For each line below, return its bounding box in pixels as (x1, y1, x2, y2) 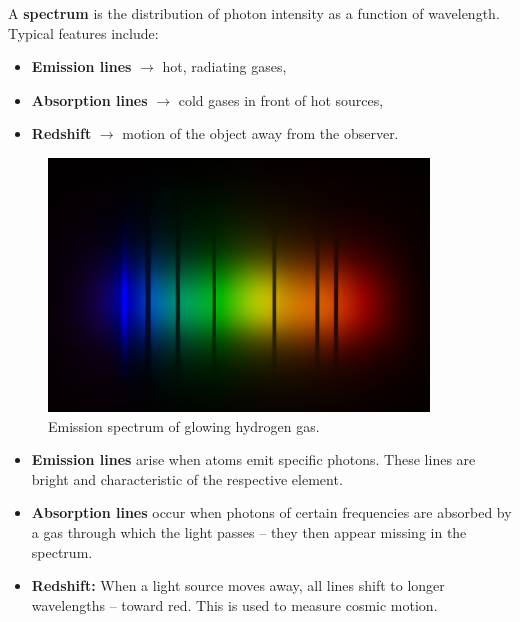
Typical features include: (8, 22, 159, 43)
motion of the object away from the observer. (122, 123, 399, 144)
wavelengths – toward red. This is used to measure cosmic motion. (31, 594, 438, 615)
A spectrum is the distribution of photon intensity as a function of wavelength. (8, 3, 500, 23)
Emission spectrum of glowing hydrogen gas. (48, 415, 320, 436)
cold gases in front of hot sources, (178, 89, 384, 110)
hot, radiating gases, (162, 56, 287, 77)
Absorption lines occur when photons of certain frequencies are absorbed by (31, 502, 512, 523)
